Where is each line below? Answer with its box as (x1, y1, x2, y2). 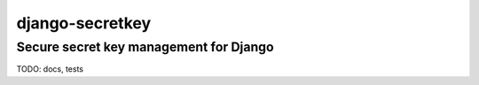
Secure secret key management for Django (16, 39, 274, 55)
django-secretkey (16, 13, 152, 33)
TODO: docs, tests (16, 64, 84, 74)
